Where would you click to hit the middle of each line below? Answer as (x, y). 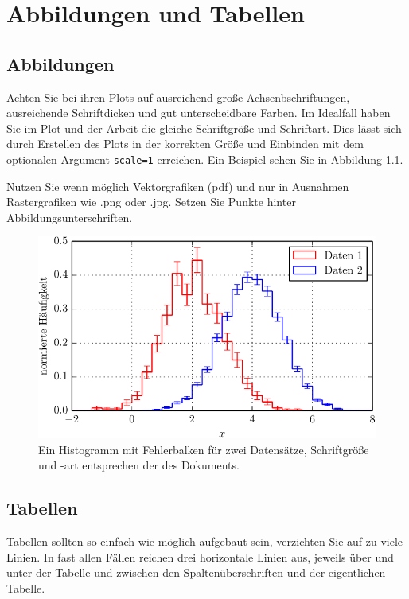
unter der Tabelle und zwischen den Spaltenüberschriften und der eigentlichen (196, 572)
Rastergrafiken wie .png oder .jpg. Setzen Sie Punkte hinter (151, 202)
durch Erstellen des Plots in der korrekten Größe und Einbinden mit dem (185, 144)
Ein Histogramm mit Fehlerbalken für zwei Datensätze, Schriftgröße (204, 449)
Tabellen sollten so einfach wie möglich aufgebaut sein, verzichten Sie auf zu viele (205, 541)
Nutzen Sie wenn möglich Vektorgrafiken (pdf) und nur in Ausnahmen (178, 186)
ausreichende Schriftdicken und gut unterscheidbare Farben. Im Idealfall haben (199, 113)
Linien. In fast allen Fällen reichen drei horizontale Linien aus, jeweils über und (200, 556)
